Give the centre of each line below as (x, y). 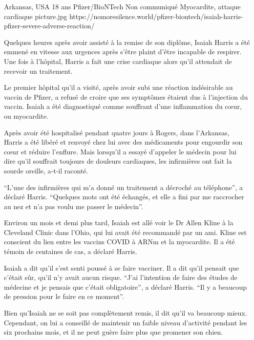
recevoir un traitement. (38, 71)
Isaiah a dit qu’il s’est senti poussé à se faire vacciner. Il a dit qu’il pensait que (122, 267)
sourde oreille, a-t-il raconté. (46, 170)
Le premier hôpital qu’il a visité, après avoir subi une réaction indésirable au (118, 87)
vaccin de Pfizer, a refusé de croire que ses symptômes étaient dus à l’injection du (126, 96)
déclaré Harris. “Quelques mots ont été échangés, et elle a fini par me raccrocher (124, 197)
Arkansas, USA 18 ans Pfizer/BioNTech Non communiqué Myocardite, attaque (122, 6)
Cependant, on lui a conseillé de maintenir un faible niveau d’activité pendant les (126, 322)
